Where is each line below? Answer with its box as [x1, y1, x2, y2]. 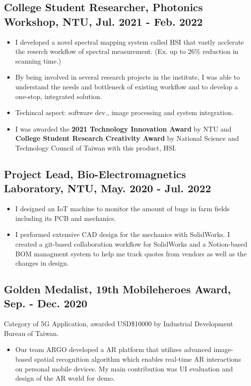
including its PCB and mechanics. [15, 213, 116, 223]
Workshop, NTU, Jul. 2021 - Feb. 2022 [4, 14, 203, 29]
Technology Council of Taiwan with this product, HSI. [15, 142, 177, 152]
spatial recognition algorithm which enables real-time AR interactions [34, 354, 241, 364]
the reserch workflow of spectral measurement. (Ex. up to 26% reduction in [15, 46, 239, 56]
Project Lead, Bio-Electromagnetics [4, 166, 186, 181]
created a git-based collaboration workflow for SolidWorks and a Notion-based [15, 238, 248, 249]
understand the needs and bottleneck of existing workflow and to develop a [15, 81, 238, 91]
